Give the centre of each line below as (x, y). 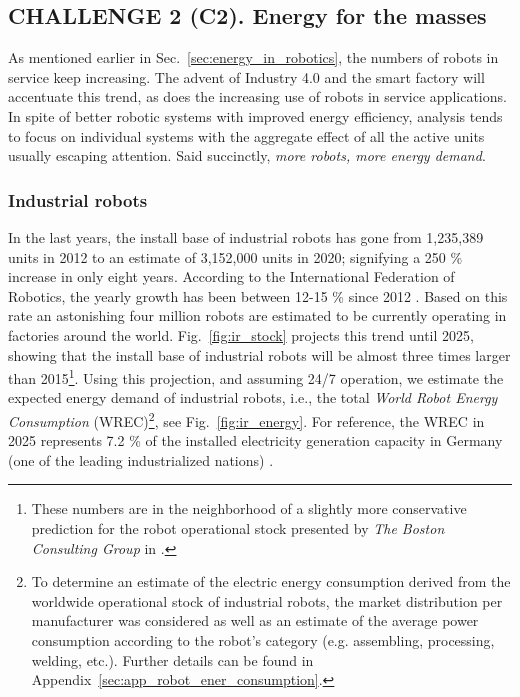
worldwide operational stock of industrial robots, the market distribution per (267, 600)
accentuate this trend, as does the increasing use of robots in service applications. (257, 96)
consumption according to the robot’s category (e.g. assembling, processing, (263, 639)
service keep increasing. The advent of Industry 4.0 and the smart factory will (246, 76)
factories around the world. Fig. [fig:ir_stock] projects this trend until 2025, (241, 334)
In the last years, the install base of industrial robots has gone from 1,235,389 (246, 236)
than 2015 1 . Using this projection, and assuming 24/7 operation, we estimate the (256, 376)
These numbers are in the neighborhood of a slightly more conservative (249, 508)
